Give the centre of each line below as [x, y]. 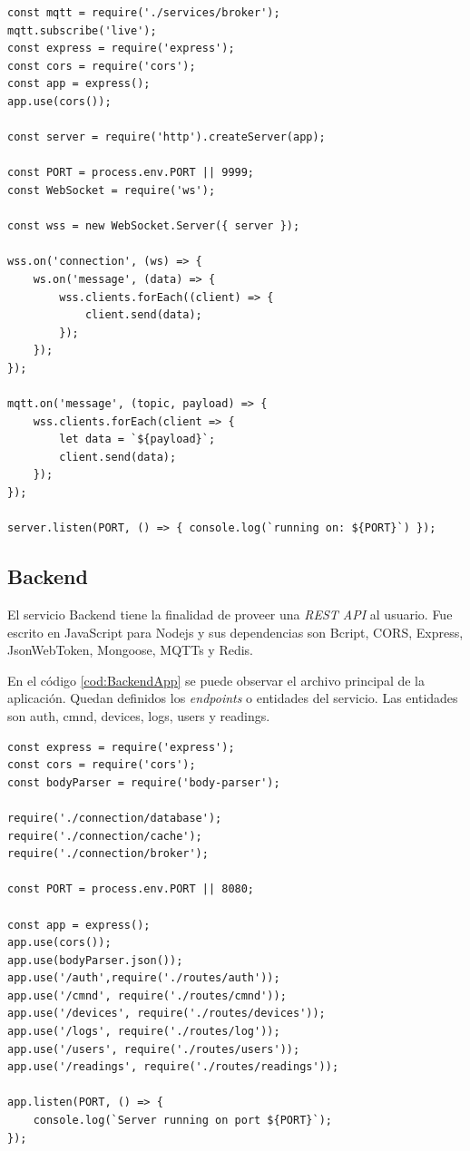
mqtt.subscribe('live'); [82, 30]
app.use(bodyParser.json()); [95, 960]
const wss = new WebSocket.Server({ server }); [154, 226]
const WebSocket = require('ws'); [112, 190]
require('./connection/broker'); [108, 854]
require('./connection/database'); [115, 818]
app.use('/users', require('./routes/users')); [154, 1049]
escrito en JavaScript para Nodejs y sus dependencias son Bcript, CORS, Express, [235, 632]
